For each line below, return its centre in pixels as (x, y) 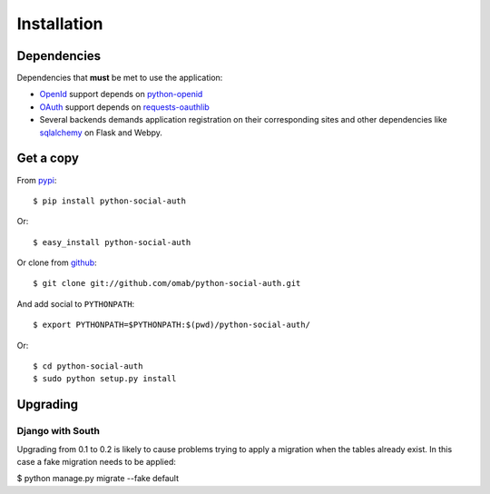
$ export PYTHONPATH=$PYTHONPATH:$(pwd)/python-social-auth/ (171, 325)
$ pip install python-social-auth (109, 201)
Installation (60, 24)
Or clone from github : (57, 262)
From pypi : (37, 180)
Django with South (58, 431)
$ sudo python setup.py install (105, 379)
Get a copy (48, 158)
